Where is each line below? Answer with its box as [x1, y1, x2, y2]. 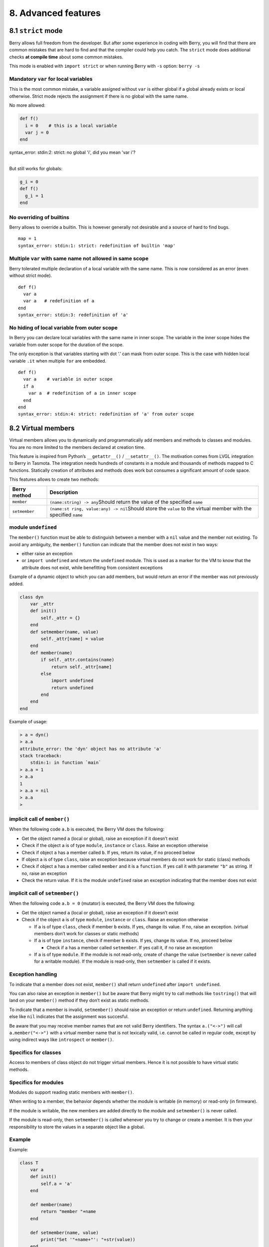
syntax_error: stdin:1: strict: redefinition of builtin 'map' [18, 242, 176, 248]
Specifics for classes [9, 1049, 62, 1056]
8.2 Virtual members [9, 424, 75, 432]
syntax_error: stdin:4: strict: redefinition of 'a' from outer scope [18, 412, 194, 417]
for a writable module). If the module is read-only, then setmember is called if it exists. [34, 958, 211, 965]
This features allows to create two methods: [9, 476, 100, 482]
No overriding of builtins [9, 213, 70, 220]
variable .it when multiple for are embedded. [9, 358, 107, 364]
